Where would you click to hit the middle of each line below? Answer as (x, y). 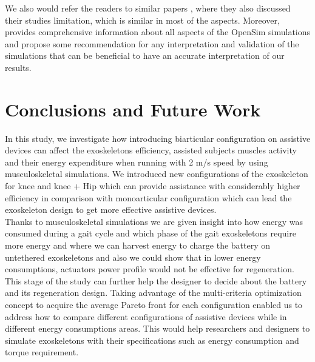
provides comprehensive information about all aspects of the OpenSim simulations (158, 32)
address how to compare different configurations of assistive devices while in (146, 316)
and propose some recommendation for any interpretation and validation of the (152, 43)
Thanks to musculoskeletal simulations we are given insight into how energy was (154, 221)
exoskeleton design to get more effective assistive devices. (111, 209)
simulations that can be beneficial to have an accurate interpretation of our (145, 55)
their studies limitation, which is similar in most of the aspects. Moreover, (142, 20)
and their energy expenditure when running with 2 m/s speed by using (137, 162)
